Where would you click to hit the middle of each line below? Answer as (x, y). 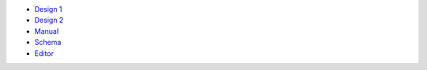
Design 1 (48, 9)
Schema (48, 42)
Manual (47, 31)
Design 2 (49, 20)
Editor (44, 53)
